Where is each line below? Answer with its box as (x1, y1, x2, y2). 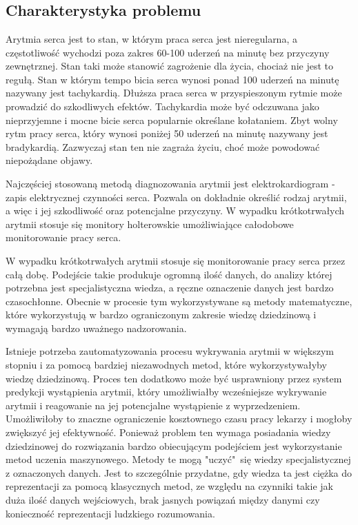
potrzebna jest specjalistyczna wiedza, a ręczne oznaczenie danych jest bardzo (6, 280, 334, 295)
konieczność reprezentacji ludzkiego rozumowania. (6, 506, 215, 520)
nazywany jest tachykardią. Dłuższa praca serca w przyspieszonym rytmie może (6, 85, 342, 100)
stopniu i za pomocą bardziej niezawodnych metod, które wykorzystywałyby (6, 358, 327, 372)
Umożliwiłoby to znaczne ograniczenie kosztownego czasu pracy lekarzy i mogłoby (6, 411, 352, 426)
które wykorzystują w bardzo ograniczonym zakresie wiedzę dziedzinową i (6, 307, 317, 322)
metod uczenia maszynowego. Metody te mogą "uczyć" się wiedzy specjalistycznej (6, 452, 351, 466)
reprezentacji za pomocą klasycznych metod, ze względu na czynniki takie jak (6, 479, 333, 493)
